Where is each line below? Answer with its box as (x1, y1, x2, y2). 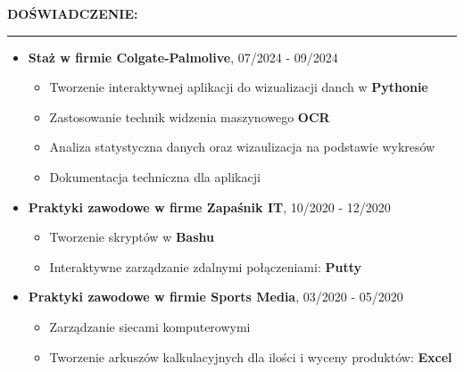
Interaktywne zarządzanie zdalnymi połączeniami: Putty (49, 257, 362, 276)
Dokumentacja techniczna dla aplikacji (49, 167, 261, 186)
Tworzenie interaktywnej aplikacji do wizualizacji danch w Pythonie (49, 78, 428, 96)
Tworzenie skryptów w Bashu (49, 227, 214, 246)
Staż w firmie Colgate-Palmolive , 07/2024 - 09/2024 (28, 47, 338, 66)
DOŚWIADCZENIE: (7, 4, 138, 22)
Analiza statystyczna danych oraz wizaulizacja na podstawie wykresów (49, 137, 435, 156)
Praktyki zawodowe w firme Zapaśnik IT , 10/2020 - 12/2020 (28, 197, 391, 216)
